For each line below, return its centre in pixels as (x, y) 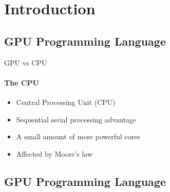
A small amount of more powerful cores (78, 136)
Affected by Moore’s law (54, 153)
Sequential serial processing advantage (76, 119)
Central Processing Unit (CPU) (66, 102)
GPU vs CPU (26, 62)
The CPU (22, 82)
